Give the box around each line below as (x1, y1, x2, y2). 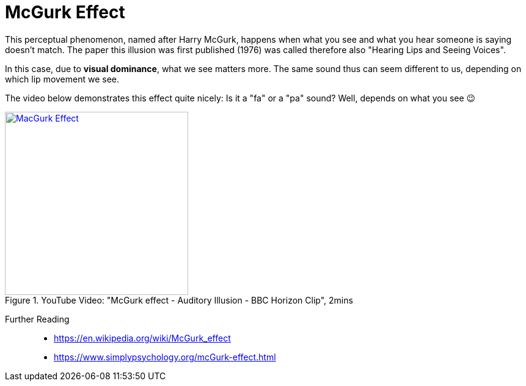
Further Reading (5, 313, 70, 324)
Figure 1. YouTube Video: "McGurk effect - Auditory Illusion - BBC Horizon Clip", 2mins (5, 294, 353, 305)
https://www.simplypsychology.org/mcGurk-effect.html (54, 351, 276, 362)
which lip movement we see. (5, 73, 120, 84)
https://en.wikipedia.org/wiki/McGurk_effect (54, 332, 231, 343)
